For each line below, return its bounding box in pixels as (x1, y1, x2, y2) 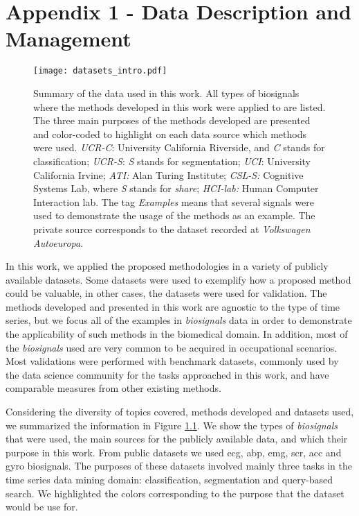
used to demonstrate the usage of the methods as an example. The (33, 208, 315, 223)
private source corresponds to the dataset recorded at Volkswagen (33, 221, 311, 236)
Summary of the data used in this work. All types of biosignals (33, 85, 300, 100)
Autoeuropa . (33, 235, 84, 250)
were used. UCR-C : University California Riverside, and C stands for (33, 140, 325, 155)
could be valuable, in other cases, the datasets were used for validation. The (6, 286, 327, 300)
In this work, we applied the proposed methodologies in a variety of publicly (6, 259, 329, 273)
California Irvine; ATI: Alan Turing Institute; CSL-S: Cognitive (33, 167, 304, 182)
